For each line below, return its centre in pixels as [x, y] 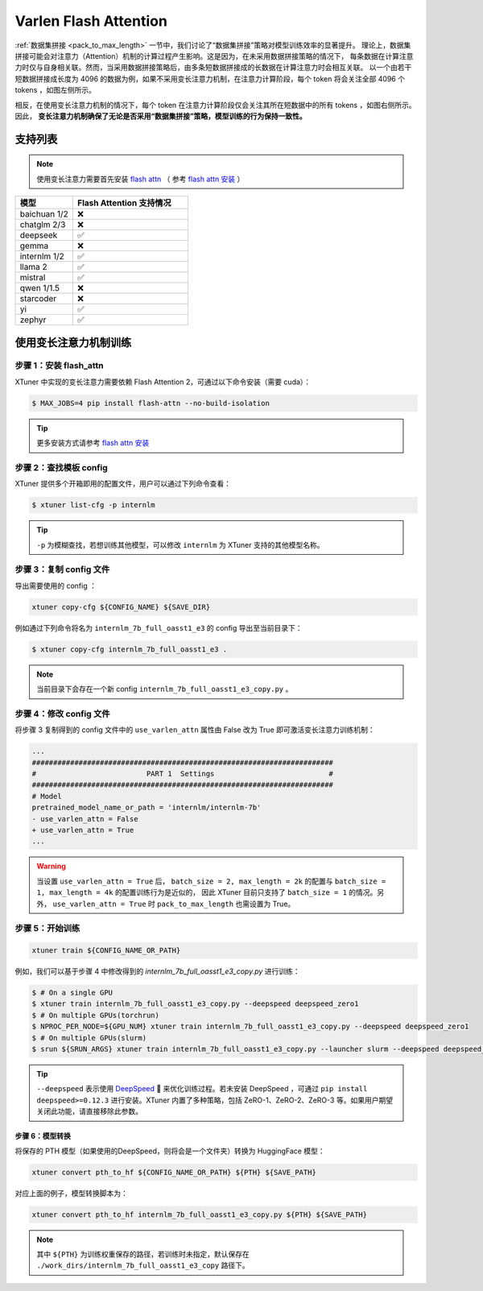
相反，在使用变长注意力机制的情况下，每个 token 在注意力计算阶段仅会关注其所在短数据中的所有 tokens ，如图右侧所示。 [215, 105]
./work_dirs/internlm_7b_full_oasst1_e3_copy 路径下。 [143, 1265]
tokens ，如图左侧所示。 [55, 90]
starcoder [38, 299]
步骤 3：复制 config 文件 [62, 569]
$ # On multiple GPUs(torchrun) [96, 1015]
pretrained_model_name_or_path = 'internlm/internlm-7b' [147, 808]
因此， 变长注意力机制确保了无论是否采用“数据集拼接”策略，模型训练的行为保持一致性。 [161, 116]
